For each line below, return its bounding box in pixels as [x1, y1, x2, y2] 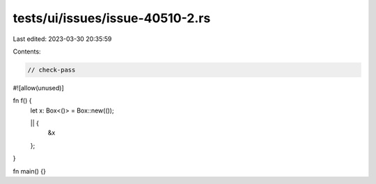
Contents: [13, 47, 41, 56]
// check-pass [27, 66, 76, 74]
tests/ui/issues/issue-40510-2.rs [13, 10, 211, 26]
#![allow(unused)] [13, 83, 64, 92]
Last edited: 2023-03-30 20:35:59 [13, 35, 112, 43]
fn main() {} [13, 167, 47, 175]
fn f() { [13, 97, 32, 105]
